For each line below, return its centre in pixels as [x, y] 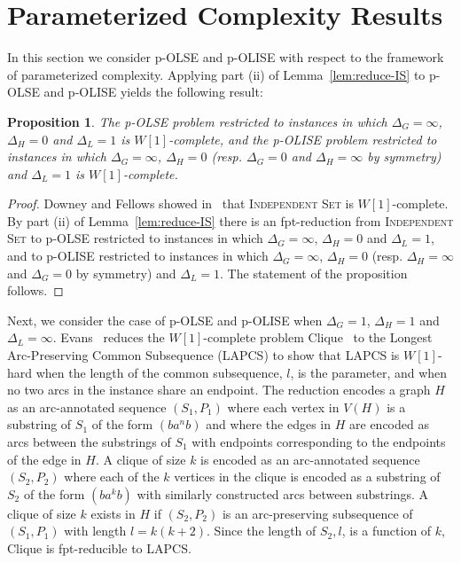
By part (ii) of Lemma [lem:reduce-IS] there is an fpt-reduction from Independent [230, 220]
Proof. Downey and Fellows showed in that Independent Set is [180, 203]
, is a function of [387, 531]
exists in [113, 513]
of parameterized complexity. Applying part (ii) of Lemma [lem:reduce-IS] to [216, 74]
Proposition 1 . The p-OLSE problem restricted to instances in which [197, 121]
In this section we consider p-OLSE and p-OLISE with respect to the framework [226, 57]
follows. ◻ [35, 290]
